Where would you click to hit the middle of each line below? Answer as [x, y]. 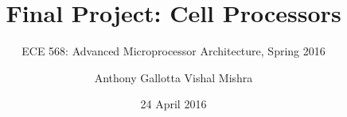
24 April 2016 [173, 104]
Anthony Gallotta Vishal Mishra [173, 77]
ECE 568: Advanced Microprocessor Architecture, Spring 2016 [173, 51]
